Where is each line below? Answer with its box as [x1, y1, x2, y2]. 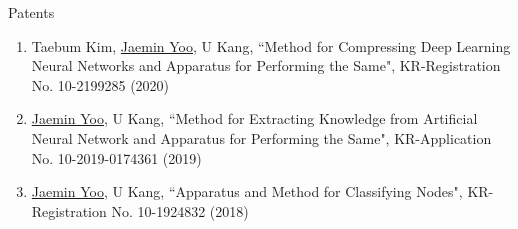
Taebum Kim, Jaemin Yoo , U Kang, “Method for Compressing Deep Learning [31, 35, 511, 56]
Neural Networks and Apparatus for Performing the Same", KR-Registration [31, 55, 501, 76]
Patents [8, 2, 55, 22]
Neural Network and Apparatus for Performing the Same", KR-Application [31, 127, 492, 148]
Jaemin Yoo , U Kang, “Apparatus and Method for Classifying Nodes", [31, 181, 463, 202]
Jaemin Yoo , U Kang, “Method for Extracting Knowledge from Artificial [31, 108, 478, 129]
